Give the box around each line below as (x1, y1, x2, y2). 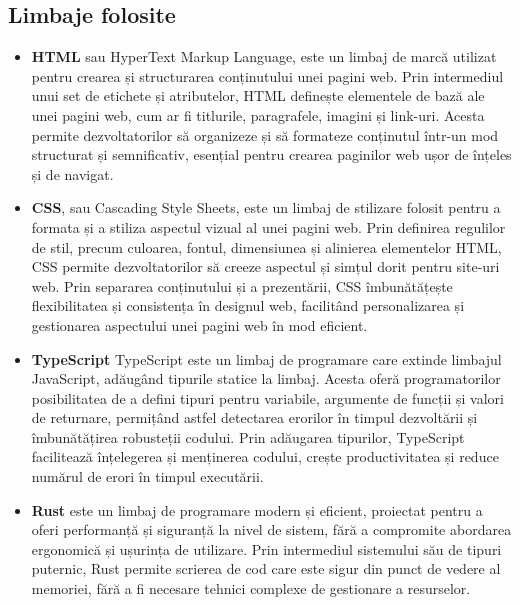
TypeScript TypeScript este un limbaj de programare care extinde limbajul (31, 348, 502, 369)
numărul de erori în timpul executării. (31, 466, 264, 487)
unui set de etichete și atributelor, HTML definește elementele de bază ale (31, 85, 485, 106)
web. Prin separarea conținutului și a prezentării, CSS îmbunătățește (31, 275, 453, 296)
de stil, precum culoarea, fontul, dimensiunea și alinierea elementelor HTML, (31, 236, 502, 257)
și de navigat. (31, 163, 114, 184)
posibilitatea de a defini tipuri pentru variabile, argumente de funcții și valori (31, 387, 504, 408)
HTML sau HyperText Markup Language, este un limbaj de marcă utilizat (31, 46, 497, 67)
